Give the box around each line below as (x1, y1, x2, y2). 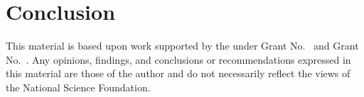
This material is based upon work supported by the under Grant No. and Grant (6, 38, 359, 53)
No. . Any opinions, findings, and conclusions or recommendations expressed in (6, 52, 351, 67)
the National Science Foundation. (6, 79, 151, 94)
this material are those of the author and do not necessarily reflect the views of (6, 66, 350, 81)
